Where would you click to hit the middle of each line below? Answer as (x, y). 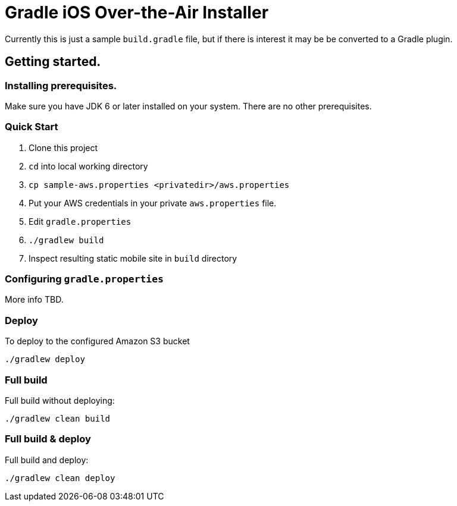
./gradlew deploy (45, 359)
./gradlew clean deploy (60, 478)
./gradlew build (66, 240)
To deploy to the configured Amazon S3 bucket (97, 341)
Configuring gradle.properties (84, 279)
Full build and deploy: (47, 460)
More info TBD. (34, 300)
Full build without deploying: (60, 400)
